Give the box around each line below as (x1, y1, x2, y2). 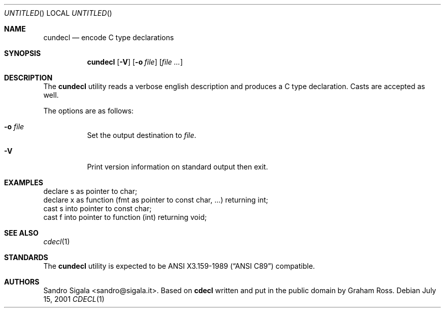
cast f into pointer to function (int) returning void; (43, 213, 207, 221)
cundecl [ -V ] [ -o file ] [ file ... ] (87, 58, 183, 66)
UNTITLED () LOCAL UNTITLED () (4, 9, 112, 17)
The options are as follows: (43, 106, 134, 115)
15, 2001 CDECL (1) (43, 295, 105, 303)
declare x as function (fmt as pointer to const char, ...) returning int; (43, 195, 268, 204)
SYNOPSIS (4, 49, 41, 58)
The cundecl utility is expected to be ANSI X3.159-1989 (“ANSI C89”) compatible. (43, 262, 315, 270)
